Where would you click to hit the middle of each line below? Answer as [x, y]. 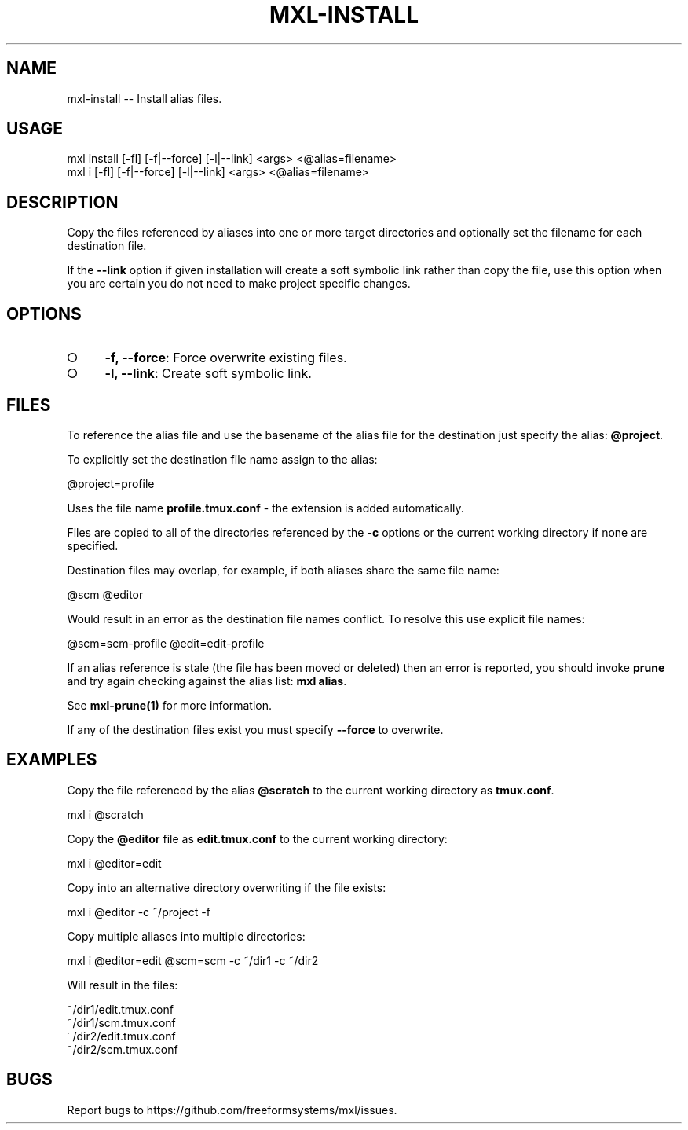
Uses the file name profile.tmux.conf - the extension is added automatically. [265, 508]
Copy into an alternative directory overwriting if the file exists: [227, 887]
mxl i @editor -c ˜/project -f [139, 912]
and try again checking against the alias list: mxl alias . [207, 681]
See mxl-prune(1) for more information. [170, 705]
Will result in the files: [123, 985]
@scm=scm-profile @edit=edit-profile [166, 643]
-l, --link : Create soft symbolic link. [208, 374]
